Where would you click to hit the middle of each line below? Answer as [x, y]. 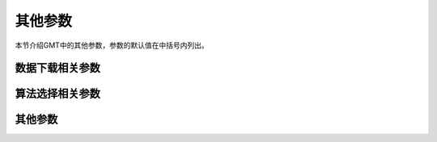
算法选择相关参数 [57, 94]
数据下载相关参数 [57, 68]
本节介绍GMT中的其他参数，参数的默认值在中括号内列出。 [112, 45]
